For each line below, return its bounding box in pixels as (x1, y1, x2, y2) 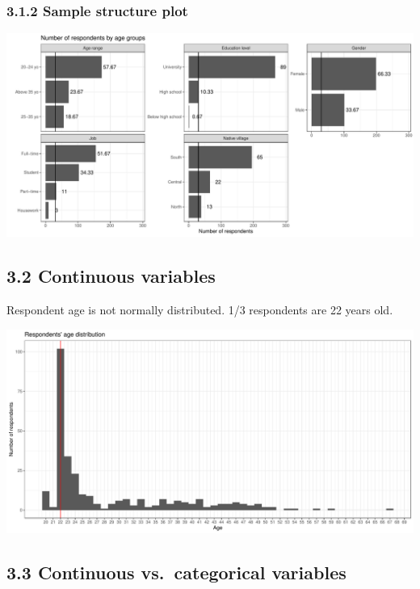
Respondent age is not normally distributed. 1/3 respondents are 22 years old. (6, 301, 393, 318)
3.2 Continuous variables (6, 263, 216, 288)
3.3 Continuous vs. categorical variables (6, 559, 346, 584)
